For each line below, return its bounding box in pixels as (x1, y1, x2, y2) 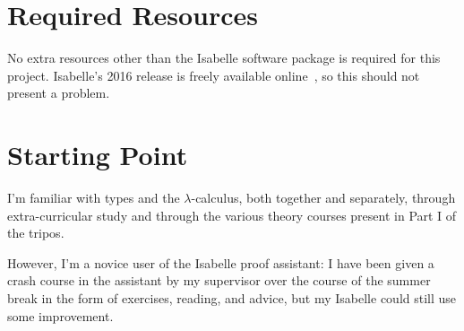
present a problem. (7, 83, 110, 102)
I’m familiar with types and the (7, 188, 180, 207)
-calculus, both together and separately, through (191, 188, 456, 207)
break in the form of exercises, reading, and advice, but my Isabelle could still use (7, 289, 457, 307)
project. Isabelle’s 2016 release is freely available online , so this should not (7, 65, 420, 84)
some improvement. (7, 306, 114, 325)
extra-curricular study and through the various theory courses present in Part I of (7, 205, 457, 224)
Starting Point (7, 136, 188, 173)
